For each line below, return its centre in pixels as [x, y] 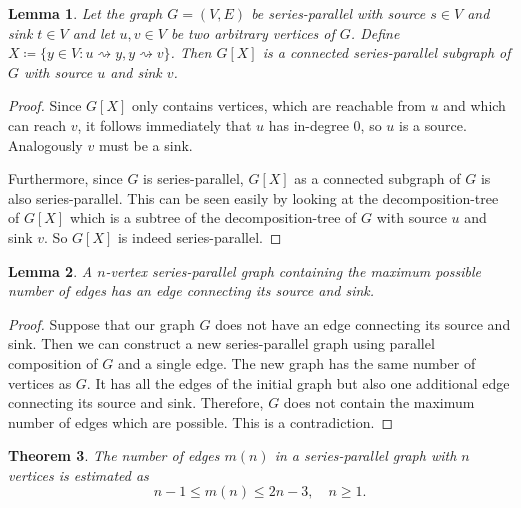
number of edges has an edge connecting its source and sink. [191, 290]
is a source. [432, 124]
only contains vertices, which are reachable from [279, 105]
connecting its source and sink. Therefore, [136, 402]
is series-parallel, [193, 178]
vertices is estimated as [78, 474]
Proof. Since [45, 105]
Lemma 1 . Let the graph [85, 13]
